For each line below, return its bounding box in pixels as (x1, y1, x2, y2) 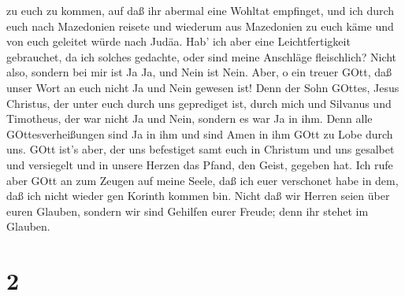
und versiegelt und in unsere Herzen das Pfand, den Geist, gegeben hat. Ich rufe (6, 156, 393, 172)
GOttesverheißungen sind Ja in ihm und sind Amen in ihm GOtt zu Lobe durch (6, 125, 393, 142)
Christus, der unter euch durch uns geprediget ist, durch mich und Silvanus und (6, 94, 392, 111)
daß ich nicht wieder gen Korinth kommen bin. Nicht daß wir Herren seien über (6, 187, 390, 204)
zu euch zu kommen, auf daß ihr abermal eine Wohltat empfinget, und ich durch (6, 2, 395, 18)
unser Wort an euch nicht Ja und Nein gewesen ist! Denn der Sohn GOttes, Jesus (6, 79, 399, 95)
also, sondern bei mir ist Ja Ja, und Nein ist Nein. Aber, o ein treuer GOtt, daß (6, 64, 392, 80)
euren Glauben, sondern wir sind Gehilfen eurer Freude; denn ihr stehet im (6, 202, 369, 219)
